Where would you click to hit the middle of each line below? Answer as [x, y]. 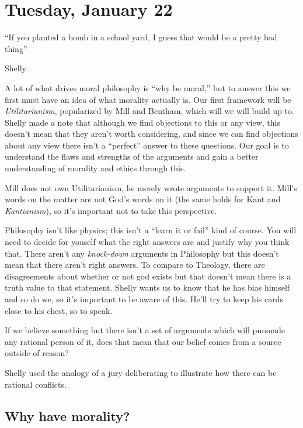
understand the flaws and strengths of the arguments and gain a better [132, 156]
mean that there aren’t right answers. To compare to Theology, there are [135, 265]
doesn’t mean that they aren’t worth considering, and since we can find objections [151, 134]
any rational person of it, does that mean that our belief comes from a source [143, 341]
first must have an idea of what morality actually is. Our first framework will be [148, 99]
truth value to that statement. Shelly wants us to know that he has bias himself [147, 287]
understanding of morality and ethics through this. [95, 168]
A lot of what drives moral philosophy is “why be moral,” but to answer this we [148, 87]
